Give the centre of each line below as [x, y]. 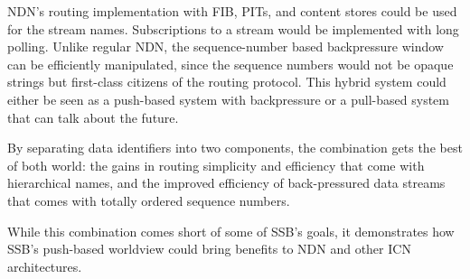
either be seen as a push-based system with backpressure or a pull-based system [228, 99]
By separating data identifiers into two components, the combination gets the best [235, 148]
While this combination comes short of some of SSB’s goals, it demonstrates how [231, 231]
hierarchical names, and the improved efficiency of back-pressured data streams [226, 183]
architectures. [45, 266]
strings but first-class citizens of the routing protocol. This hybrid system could [227, 82]
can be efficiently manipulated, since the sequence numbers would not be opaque [230, 64]
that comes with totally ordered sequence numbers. [149, 200]
